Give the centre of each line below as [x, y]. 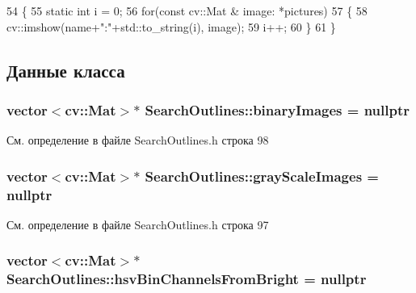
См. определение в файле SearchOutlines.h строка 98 [138, 140]
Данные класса [66, 70]
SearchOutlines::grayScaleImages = [262, 176]
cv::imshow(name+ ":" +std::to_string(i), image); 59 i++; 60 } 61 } [171, 26]
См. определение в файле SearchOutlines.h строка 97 [138, 224]
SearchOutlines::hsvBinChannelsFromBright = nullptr [187, 279]
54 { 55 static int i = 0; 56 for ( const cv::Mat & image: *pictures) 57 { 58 [187, 10]
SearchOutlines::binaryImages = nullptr [277, 109]
